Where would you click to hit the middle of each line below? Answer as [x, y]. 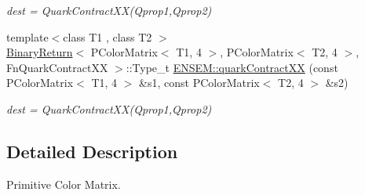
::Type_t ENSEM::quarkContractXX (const [232, 67]
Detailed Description [92, 151]
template [27, 36]
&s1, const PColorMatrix [199, 83]
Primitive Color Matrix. [64, 184]
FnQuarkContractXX [57, 67]
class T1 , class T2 [108, 36]
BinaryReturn [40, 52]
